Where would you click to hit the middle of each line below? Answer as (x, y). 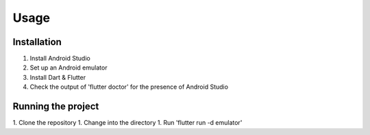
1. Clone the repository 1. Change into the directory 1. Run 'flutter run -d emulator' (127, 123)
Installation (37, 42)
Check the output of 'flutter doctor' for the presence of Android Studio (129, 87)
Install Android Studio (60, 59)
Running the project (56, 107)
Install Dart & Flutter (58, 77)
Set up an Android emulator (69, 67)
